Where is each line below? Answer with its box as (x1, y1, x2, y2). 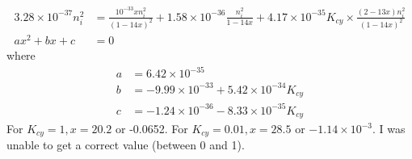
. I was (372, 120, 406, 136)
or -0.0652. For (116, 120, 188, 136)
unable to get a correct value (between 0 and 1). (6, 136, 245, 153)
